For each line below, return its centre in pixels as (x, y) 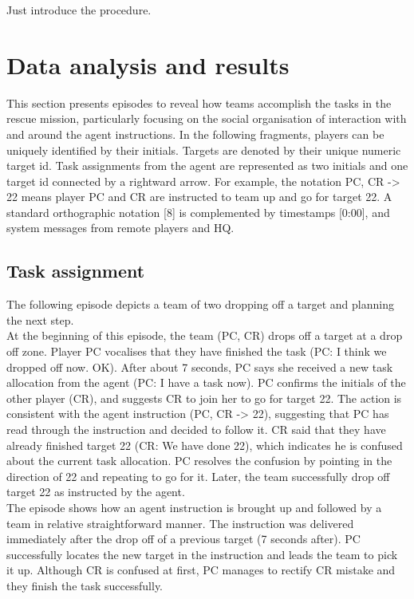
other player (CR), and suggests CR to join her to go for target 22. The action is (204, 398)
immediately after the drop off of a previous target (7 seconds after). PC (183, 539)
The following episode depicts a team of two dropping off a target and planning (200, 304)
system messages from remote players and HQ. (120, 228)
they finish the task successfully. (85, 585)
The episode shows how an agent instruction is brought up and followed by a (194, 507)
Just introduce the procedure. (79, 10)
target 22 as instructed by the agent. (96, 492)
